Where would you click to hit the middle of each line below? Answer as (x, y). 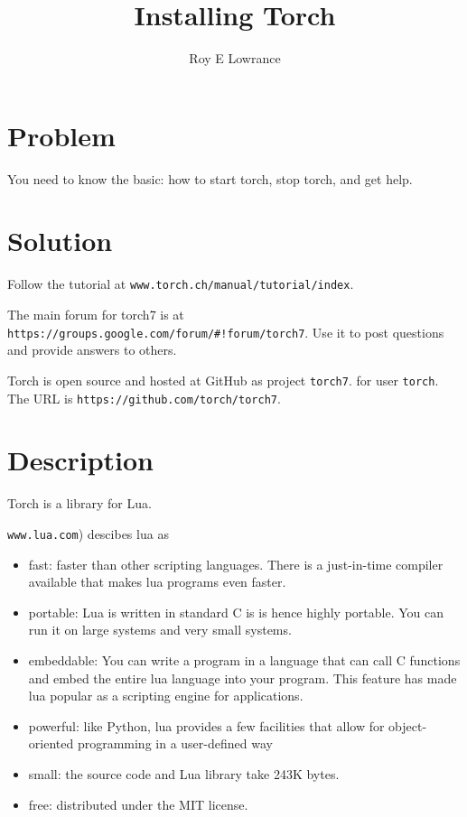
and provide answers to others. (92, 350)
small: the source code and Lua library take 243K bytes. (184, 773)
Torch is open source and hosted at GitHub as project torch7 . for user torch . (223, 380)
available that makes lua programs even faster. (157, 582)
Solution (60, 241)
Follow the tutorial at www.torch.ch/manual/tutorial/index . (181, 284)
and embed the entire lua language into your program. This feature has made (243, 678)
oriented (51, 743)
